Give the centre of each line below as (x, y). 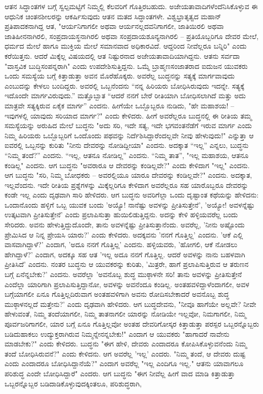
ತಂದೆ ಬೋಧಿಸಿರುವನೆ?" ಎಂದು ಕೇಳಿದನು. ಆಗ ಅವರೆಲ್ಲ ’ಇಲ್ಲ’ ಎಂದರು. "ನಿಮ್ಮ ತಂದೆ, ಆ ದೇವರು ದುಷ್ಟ (125, 353)
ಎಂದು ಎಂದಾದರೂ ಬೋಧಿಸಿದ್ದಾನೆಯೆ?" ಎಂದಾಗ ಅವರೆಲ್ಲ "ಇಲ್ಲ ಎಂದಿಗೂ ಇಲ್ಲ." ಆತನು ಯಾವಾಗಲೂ (124, 363)
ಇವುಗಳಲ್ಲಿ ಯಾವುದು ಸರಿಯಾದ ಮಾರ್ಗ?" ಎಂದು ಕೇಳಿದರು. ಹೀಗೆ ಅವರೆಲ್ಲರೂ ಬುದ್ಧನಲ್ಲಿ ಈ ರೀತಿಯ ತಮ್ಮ (128, 115)
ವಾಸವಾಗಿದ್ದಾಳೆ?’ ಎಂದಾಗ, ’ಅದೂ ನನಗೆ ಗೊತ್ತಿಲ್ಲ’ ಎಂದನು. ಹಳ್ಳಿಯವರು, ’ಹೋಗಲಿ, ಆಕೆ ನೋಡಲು (121, 244)
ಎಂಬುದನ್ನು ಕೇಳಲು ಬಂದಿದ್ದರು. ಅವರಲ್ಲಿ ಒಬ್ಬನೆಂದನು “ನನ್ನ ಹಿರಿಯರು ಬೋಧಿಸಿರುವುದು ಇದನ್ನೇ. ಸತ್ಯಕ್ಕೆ (124, 85)
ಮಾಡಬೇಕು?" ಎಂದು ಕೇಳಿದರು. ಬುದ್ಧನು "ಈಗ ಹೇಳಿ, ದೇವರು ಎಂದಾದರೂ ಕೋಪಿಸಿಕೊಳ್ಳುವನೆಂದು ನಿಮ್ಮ (126, 344)
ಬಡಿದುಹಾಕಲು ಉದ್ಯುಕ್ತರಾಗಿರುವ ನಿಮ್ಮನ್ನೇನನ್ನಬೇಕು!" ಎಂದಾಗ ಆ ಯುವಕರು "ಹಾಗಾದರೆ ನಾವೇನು (117, 333)
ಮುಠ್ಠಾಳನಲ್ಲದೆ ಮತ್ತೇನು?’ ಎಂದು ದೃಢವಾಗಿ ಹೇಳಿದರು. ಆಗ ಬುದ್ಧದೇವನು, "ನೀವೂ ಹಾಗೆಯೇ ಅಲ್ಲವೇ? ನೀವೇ (130, 304)
